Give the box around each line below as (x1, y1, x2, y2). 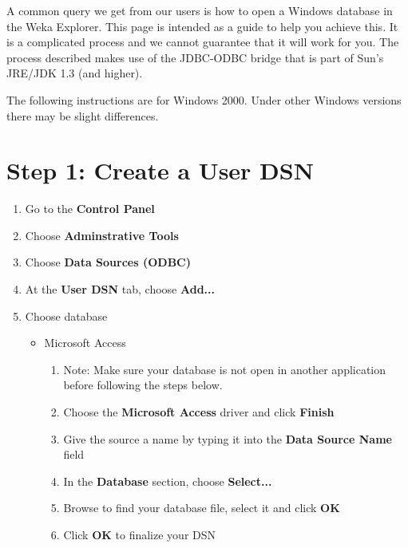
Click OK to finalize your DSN (63, 526, 216, 542)
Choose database (25, 307, 108, 324)
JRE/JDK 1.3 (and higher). (6, 65, 143, 81)
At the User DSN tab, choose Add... (25, 281, 216, 298)
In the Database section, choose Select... (63, 472, 272, 489)
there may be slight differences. (6, 107, 159, 124)
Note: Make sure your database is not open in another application (63, 361, 386, 377)
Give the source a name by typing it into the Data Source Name (63, 430, 392, 447)
